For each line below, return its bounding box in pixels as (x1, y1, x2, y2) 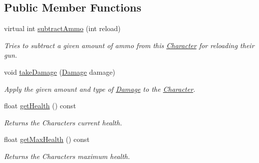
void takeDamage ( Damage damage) (4, 66, 116, 77)
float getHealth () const (4, 100, 76, 111)
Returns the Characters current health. (4, 117, 122, 127)
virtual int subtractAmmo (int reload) (4, 23, 121, 34)
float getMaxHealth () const (4, 134, 90, 144)
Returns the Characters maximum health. (4, 150, 130, 161)
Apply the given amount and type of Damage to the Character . (4, 83, 195, 94)
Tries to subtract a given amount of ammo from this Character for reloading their (4, 40, 254, 50)
